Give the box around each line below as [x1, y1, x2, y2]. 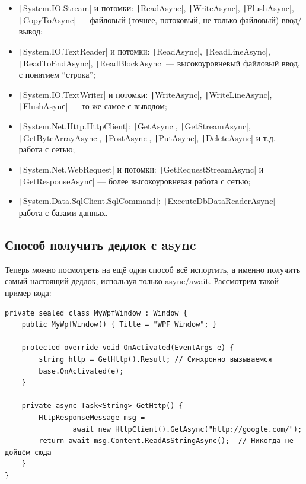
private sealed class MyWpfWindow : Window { [5, 308, 187, 317]
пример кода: [5, 286, 52, 298]
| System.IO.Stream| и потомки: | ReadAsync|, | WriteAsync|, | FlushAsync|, [18, 2, 294, 14]
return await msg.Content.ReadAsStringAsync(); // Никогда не [39, 437, 294, 445]
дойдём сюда [5, 448, 52, 457]
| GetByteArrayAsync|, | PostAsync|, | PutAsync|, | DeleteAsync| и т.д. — [18, 131, 287, 144]
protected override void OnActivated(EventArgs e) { [21, 343, 234, 352]
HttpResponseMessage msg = [39, 413, 145, 422]
